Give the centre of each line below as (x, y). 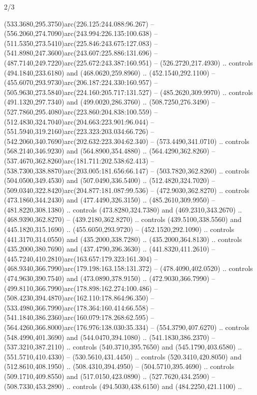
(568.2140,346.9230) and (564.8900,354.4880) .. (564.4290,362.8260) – (110, 151)
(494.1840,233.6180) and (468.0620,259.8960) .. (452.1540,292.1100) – (110, 72)
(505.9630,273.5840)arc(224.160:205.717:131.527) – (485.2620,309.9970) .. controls (128, 92)
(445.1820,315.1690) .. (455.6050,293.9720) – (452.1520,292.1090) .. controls (119, 229)
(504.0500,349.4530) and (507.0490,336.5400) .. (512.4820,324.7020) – (110, 180)
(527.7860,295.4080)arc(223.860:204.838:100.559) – (81, 111)
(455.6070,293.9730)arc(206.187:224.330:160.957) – (81, 82)
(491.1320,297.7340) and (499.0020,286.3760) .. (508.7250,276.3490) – (110, 102)
